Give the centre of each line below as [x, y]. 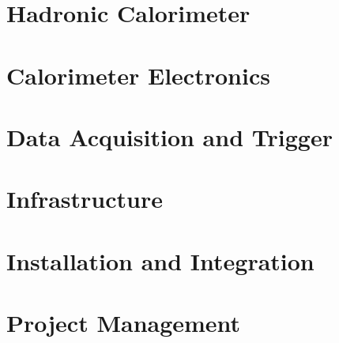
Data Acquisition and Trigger [169, 136]
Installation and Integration [160, 260]
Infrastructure [85, 199]
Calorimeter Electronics [138, 75]
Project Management [124, 323]
